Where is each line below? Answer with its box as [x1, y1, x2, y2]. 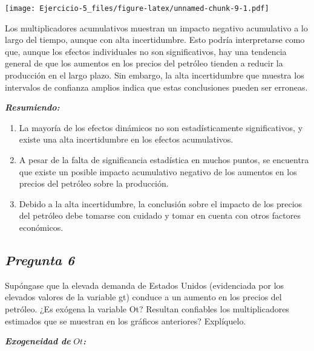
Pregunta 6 [5, 250, 75, 269]
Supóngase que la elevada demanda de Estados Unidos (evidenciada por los [5, 279, 284, 291]
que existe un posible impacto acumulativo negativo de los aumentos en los [19, 165, 297, 178]
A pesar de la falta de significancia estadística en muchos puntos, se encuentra [19, 153, 309, 166]
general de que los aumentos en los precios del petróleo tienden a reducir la [5, 57, 283, 69]
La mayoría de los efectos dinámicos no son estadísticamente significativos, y [19, 121, 303, 134]
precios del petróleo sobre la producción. [19, 177, 169, 190]
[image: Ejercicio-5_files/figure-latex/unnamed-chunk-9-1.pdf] [5, 4, 269, 13]
